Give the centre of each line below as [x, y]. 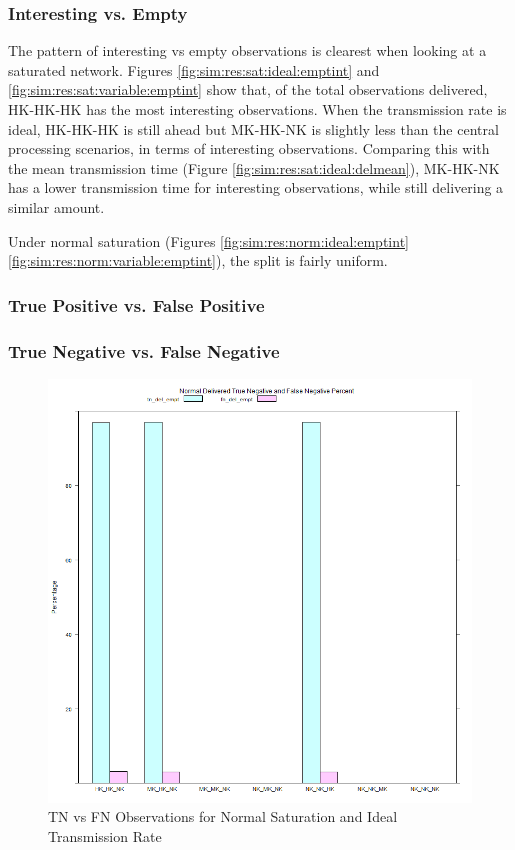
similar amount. [56, 206]
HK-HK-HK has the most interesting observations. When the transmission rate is [257, 109]
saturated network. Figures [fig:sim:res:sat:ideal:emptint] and [194, 69]
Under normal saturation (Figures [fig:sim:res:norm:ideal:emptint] [208, 240]
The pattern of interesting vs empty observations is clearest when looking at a [247, 50]
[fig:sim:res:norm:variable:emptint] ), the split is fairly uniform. [198, 260]
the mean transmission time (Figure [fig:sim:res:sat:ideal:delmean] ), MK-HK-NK [254, 167]
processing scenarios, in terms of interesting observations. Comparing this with [249, 148]
